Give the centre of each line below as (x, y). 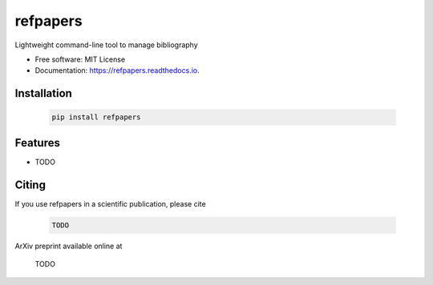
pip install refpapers (96, 117)
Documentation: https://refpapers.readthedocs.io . (117, 70)
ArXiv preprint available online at (69, 246)
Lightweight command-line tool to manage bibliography (106, 45)
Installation (43, 93)
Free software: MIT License (80, 59)
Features (37, 143)
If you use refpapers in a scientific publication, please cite (110, 203)
